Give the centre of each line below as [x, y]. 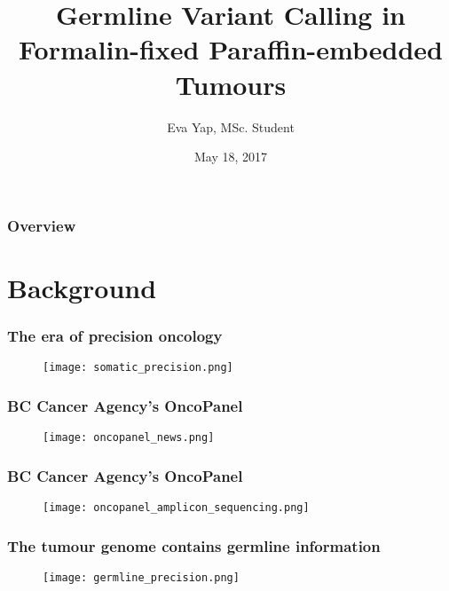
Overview [42, 225]
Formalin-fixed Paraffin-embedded [231, 49]
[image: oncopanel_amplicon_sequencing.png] [176, 507]
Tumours [231, 84]
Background [82, 287]
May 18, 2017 [231, 157]
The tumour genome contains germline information [194, 545]
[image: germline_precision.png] [141, 577]
